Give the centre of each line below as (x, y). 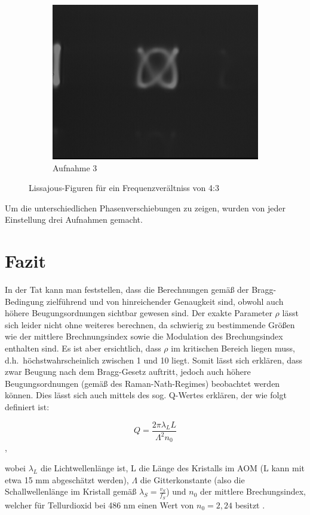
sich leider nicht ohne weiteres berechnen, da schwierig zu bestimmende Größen (150, 324)
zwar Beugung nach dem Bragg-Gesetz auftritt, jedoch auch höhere (128, 372)
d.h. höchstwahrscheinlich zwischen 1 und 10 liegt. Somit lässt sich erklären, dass (154, 360)
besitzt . (250, 505)
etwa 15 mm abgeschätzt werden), (67, 479)
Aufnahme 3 (75, 167)
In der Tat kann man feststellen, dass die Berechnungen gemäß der (127, 290)
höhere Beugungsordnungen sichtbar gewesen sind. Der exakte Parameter (139, 313)
